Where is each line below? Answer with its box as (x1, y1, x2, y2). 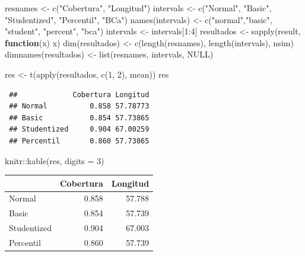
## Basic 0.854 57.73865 (9, 113, 150, 122)
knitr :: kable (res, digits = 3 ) (5, 154, 104, 167)
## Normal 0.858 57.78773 (9, 102, 150, 111)
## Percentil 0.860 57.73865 (9, 136, 150, 145)
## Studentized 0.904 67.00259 (9, 125, 150, 134)
